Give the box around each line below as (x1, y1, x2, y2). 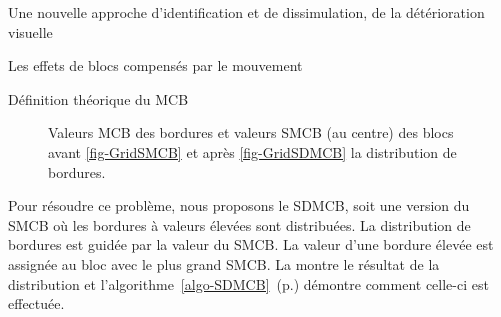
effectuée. (8, 293, 65, 314)
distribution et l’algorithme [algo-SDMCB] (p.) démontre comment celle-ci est (8, 273, 489, 294)
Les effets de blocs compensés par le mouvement (8, 55, 303, 76)
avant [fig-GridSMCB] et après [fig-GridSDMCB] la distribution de (48, 141, 457, 162)
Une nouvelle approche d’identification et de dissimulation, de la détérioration (8, 2, 485, 22)
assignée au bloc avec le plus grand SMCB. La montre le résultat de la (8, 253, 440, 274)
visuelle (8, 21, 53, 42)
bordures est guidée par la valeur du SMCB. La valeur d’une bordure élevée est (8, 234, 494, 255)
